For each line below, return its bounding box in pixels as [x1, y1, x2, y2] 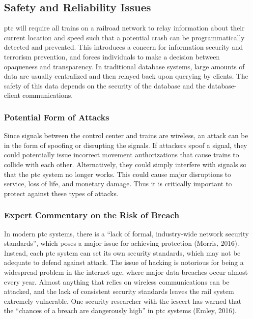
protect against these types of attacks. [4, 188, 118, 198]
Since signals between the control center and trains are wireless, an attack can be [4, 130, 248, 141]
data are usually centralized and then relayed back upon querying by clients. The [4, 71, 248, 81]
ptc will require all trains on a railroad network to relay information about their [4, 23, 245, 33]
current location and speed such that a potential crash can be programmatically [4, 32, 245, 42]
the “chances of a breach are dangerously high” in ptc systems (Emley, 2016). [4, 305, 237, 316]
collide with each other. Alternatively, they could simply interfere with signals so [4, 159, 247, 169]
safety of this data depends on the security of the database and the [4, 80, 206, 90]
